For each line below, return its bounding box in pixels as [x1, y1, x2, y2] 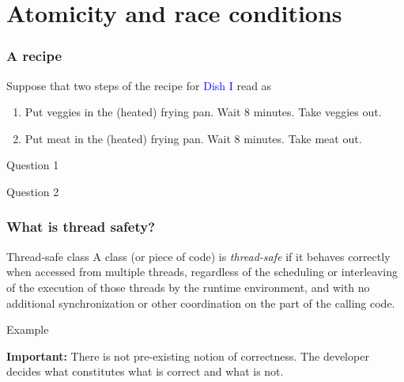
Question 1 [6, 157, 59, 173]
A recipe [6, 46, 62, 66]
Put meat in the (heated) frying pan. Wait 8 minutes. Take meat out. [25, 130, 362, 146]
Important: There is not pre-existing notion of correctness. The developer [6, 347, 369, 364]
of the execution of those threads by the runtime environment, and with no [6, 278, 370, 295]
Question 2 [6, 183, 59, 199]
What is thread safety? [6, 217, 156, 236]
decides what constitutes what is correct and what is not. [6, 363, 284, 380]
